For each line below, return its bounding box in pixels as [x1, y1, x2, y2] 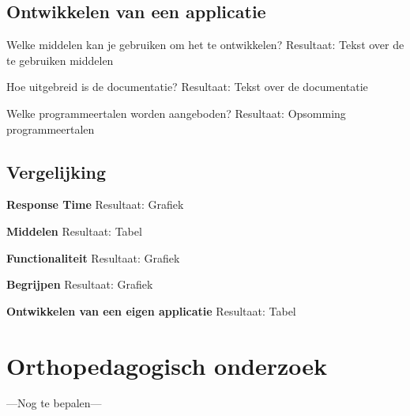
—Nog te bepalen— [6, 395, 102, 411]
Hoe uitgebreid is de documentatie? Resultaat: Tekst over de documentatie [6, 78, 368, 95]
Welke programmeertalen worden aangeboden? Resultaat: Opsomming [6, 104, 346, 121]
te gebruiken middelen [6, 51, 114, 68]
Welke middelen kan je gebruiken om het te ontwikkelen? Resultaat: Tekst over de [6, 36, 404, 53]
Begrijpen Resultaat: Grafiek [6, 276, 153, 293]
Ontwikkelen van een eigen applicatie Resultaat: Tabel [6, 302, 296, 319]
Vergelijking [6, 159, 107, 183]
